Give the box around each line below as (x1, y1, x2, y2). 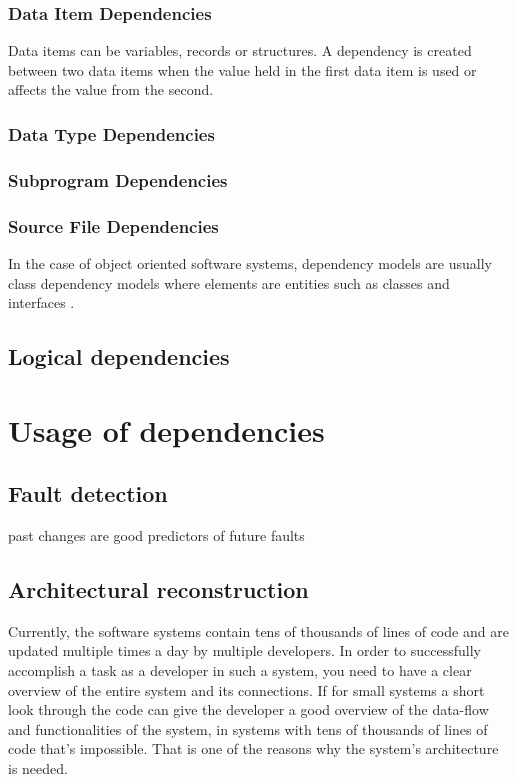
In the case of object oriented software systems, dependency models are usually (8, 252, 492, 273)
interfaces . (8, 292, 75, 313)
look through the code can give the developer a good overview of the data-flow (8, 699, 489, 720)
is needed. (8, 758, 68, 778)
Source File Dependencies (8, 213, 219, 238)
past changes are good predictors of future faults (8, 525, 305, 546)
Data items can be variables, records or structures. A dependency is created (8, 40, 472, 61)
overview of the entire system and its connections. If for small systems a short (8, 679, 485, 700)
